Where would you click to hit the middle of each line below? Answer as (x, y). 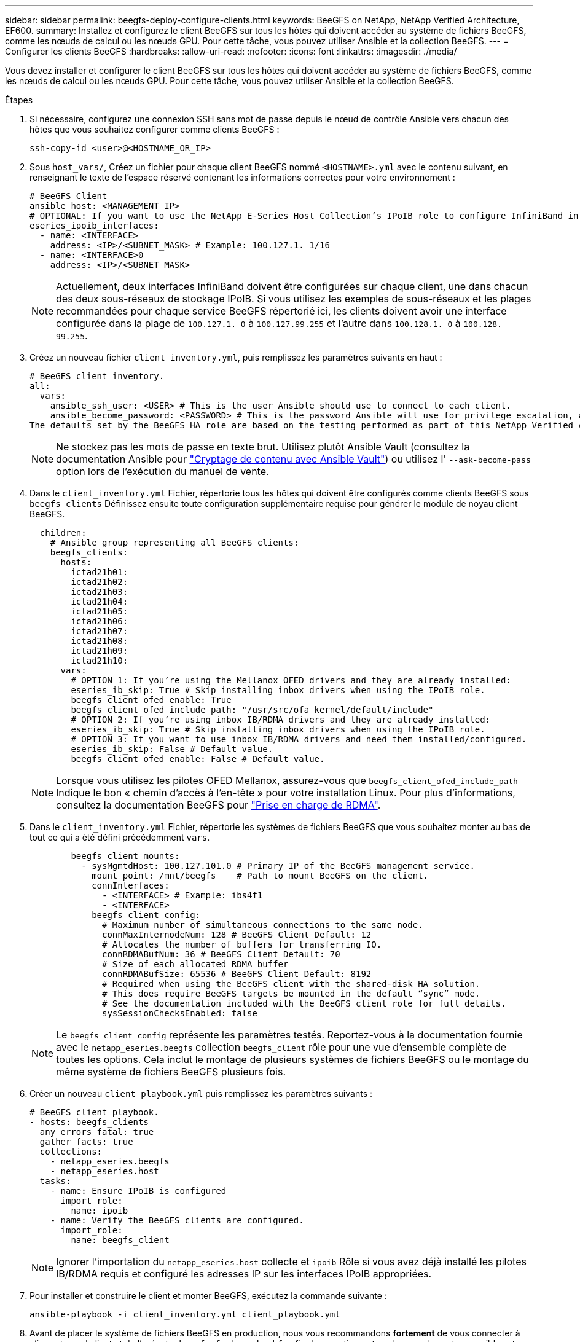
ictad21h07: (100, 631)
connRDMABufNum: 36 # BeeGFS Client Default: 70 (221, 954)
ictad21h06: (100, 621)
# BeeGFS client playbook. (94, 1112)
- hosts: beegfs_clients (89, 1122)
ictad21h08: (100, 641)
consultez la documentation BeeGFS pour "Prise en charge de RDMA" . (218, 805)
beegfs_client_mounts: (125, 856)
